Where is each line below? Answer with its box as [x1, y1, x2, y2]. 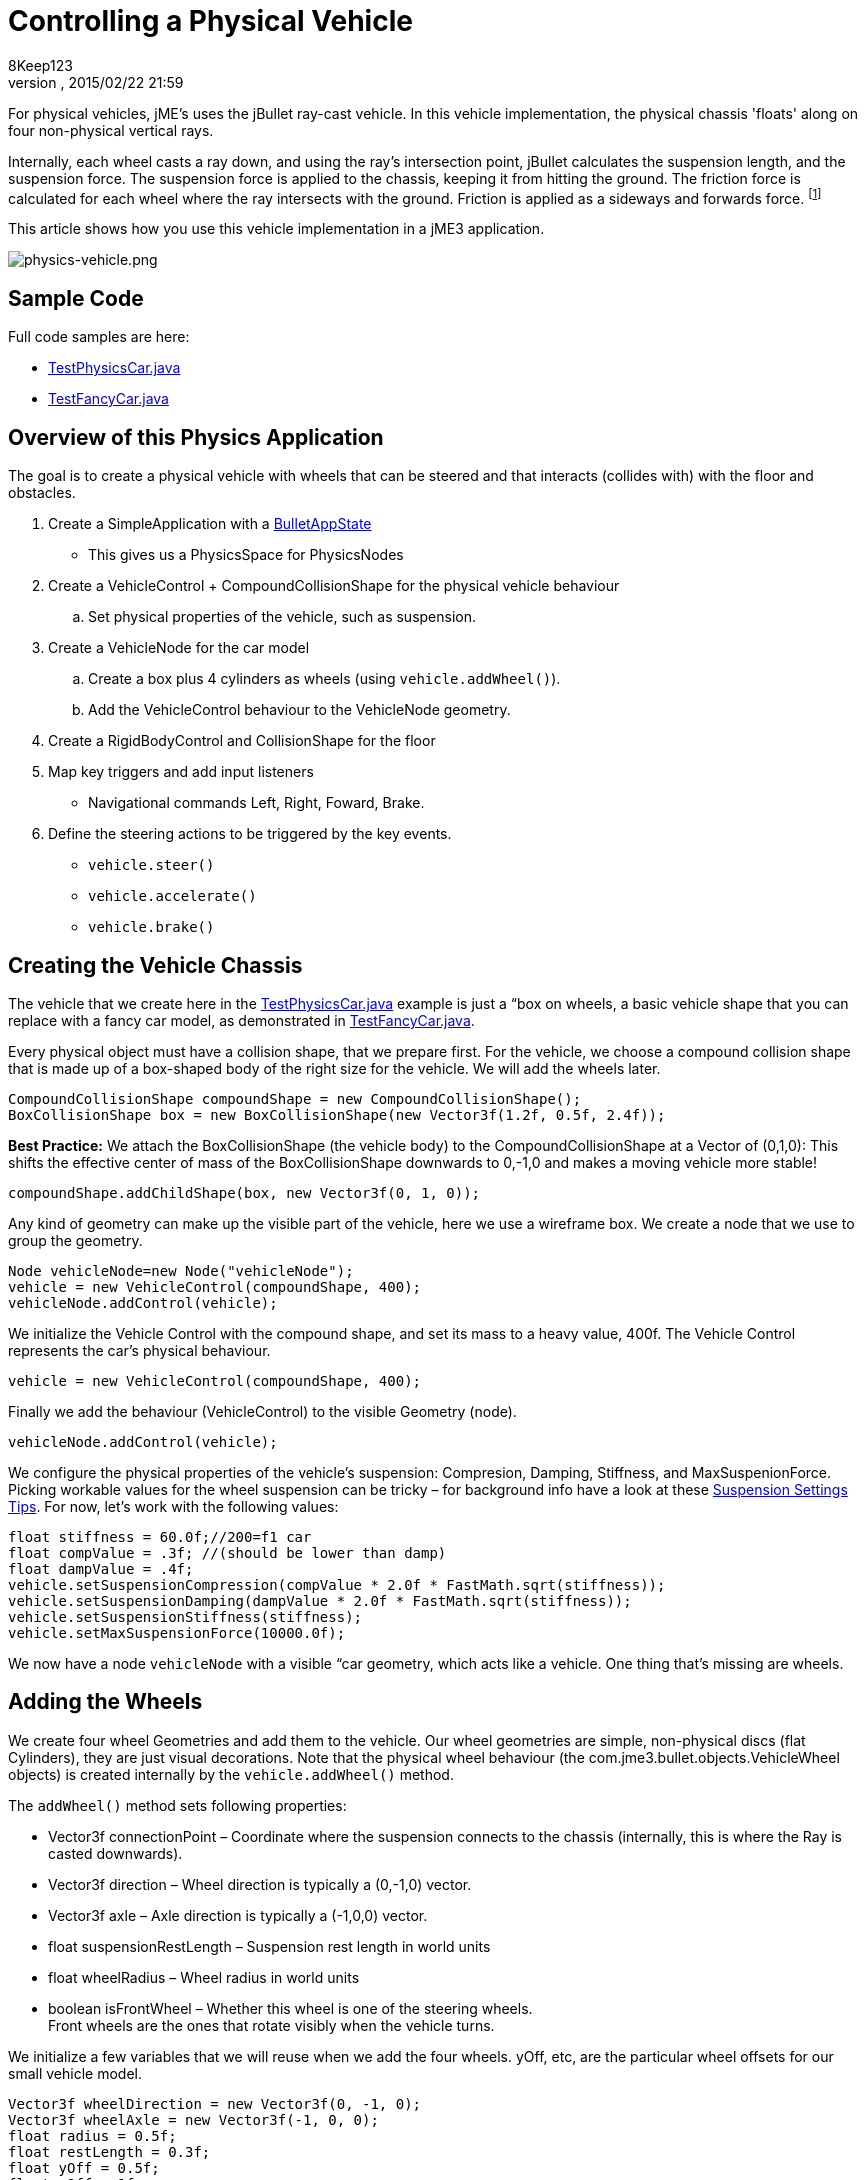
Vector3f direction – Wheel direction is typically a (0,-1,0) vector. [48, 1875, 472, 1893]
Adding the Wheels [8, 1689, 203, 1715]
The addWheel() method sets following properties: [8, 1796, 347, 1814]
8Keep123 [8, 56, 73, 74]
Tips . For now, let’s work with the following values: [8, 1497, 339, 1515]
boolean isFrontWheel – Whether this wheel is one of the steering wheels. [48, 1999, 533, 2017]
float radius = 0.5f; [8, 2127, 177, 2144]
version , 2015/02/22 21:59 [8, 73, 184, 91]
